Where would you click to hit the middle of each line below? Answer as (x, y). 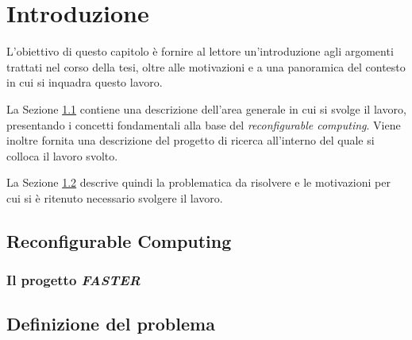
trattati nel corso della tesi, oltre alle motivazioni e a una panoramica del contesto (206, 66)
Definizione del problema (111, 324)
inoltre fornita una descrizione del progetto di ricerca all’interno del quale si (191, 140)
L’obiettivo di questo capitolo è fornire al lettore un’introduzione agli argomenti (200, 51)
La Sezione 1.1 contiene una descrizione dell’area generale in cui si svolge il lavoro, (206, 108)
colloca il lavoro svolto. (62, 155)
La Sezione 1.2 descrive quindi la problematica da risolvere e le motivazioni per (198, 182)
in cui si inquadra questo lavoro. (85, 82)
